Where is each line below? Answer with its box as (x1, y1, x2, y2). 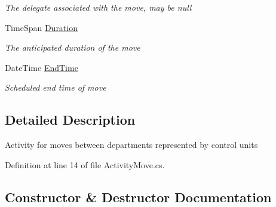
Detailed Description (5, 110, 136, 129)
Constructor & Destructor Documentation (5, 187, 272, 206)
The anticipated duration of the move (5, 41, 140, 54)
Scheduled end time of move (5, 81, 106, 94)
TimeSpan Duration (5, 21, 78, 33)
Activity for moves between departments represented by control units (5, 138, 258, 151)
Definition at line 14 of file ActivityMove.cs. (5, 158, 165, 171)
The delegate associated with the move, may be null (5, 1, 192, 13)
